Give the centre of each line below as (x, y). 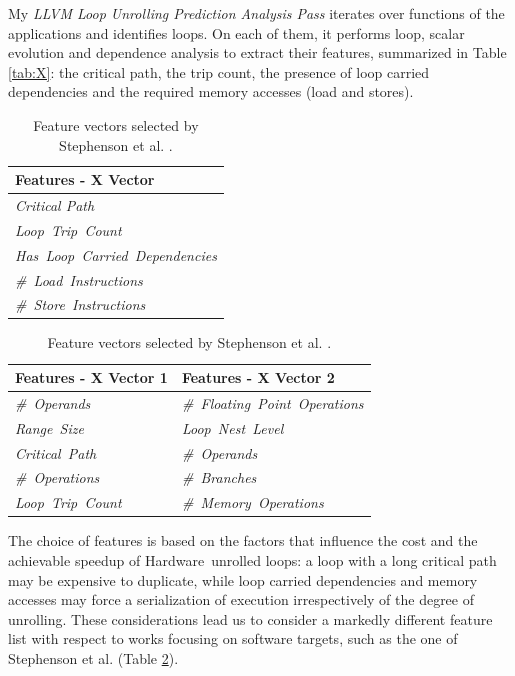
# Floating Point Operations (272, 402)
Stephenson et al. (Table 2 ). (93, 657)
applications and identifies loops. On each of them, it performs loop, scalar (236, 32)
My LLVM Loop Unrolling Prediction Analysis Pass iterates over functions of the (256, 13)
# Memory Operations (252, 502)
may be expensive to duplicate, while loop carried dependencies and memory (243, 579)
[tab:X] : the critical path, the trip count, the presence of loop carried (219, 71)
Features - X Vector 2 (258, 377)
